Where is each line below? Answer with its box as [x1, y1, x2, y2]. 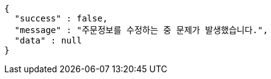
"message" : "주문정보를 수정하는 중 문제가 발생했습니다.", [14, 25, 269, 35]
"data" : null [14, 36, 82, 45]
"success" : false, [14, 13, 108, 23]
